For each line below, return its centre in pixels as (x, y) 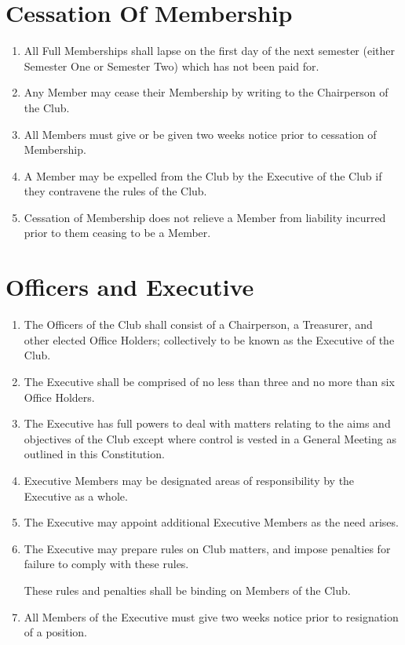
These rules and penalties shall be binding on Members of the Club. (187, 590)
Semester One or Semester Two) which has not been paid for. (171, 66)
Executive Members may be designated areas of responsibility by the (189, 480)
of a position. (56, 632)
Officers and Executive (130, 287)
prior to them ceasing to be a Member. (117, 233)
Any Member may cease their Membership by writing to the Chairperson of (206, 92)
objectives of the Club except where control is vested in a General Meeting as (210, 438)
